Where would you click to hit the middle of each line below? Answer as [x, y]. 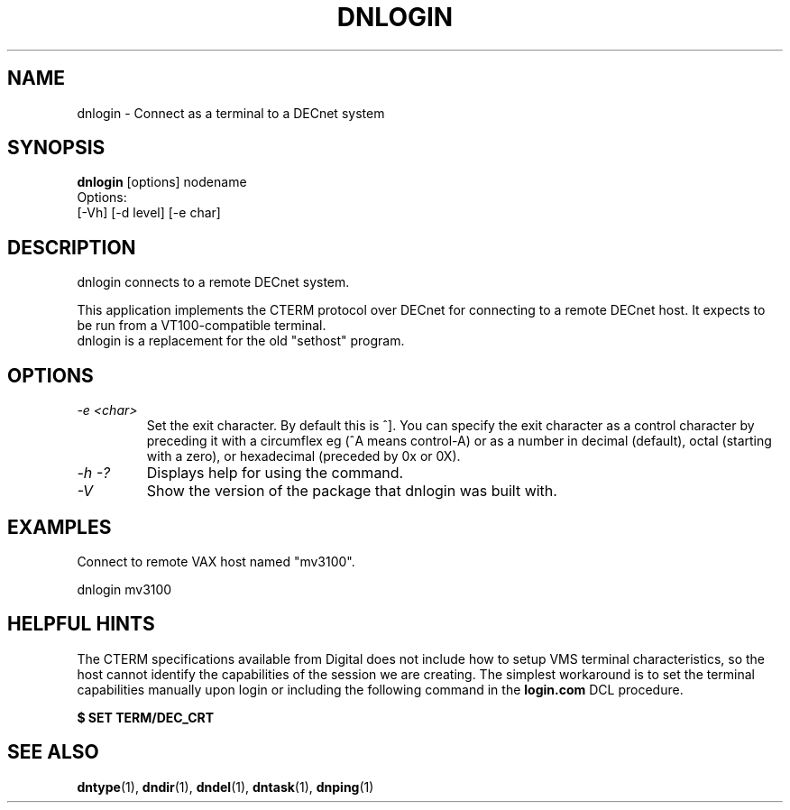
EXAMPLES [60, 527]
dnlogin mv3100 [124, 589]
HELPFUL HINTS [81, 624]
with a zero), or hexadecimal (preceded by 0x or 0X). [303, 456]
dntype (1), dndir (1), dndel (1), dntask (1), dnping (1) [225, 787]
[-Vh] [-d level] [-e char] [149, 213]
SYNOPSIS [56, 148]
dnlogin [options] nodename [162, 182]
